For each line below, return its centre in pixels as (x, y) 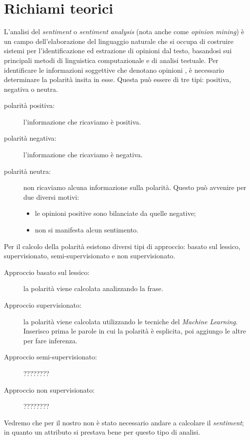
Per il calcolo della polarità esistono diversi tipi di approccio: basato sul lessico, (122, 246)
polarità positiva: (29, 105)
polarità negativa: (30, 138)
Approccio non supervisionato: (49, 389)
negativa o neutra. (31, 89)
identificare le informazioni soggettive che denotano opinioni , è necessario (114, 70)
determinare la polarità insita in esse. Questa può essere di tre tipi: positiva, (118, 79)
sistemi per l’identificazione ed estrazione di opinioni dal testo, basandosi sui (118, 51)
